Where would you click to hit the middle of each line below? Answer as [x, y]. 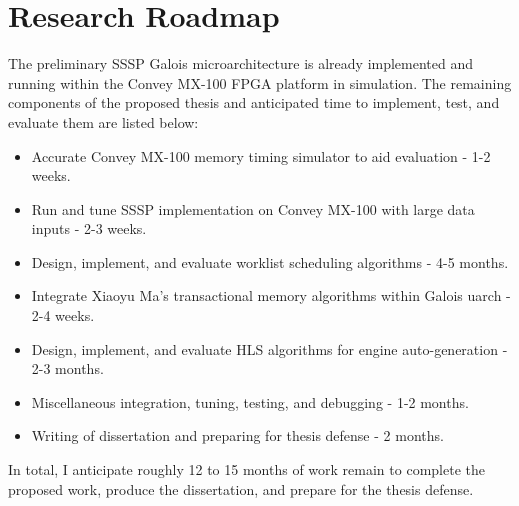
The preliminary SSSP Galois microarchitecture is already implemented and [241, 63]
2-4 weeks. [63, 315]
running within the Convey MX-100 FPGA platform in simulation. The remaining [260, 82]
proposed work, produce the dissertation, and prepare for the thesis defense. [241, 488]
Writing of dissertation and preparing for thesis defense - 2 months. [237, 435]
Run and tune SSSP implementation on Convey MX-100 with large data [253, 208]
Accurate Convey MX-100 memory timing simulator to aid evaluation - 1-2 [261, 155]
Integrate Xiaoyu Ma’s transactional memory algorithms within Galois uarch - [271, 295]
